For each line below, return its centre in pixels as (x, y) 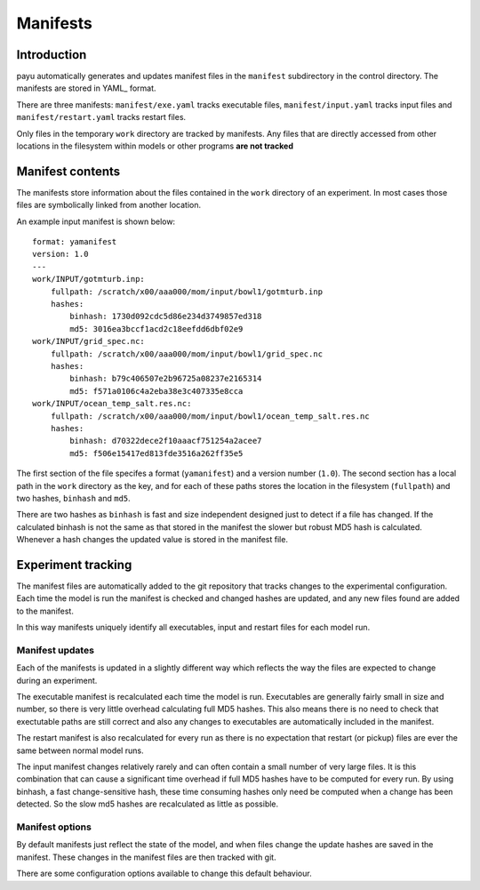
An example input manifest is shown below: (96, 221)
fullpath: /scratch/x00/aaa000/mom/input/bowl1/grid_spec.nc (187, 354)
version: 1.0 (60, 254)
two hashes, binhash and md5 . (73, 498)
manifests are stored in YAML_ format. (86, 88)
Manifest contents (68, 171)
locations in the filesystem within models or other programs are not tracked (155, 146)
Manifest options (54, 827)
